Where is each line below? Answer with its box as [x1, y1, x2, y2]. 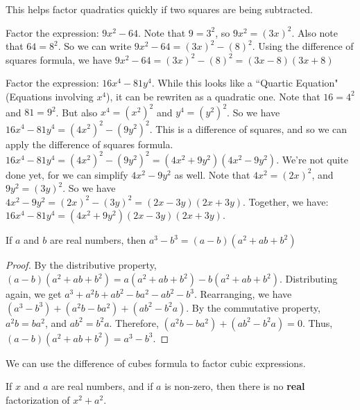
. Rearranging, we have [194, 287, 292, 301]
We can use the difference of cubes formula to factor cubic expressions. [6, 355, 306, 370]
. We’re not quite [276, 152, 349, 166]
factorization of [6, 392, 70, 407]
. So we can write [58, 39, 132, 53]
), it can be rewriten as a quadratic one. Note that [106, 89, 320, 103]
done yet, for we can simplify [6, 167, 128, 181]
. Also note [291, 25, 338, 39]
